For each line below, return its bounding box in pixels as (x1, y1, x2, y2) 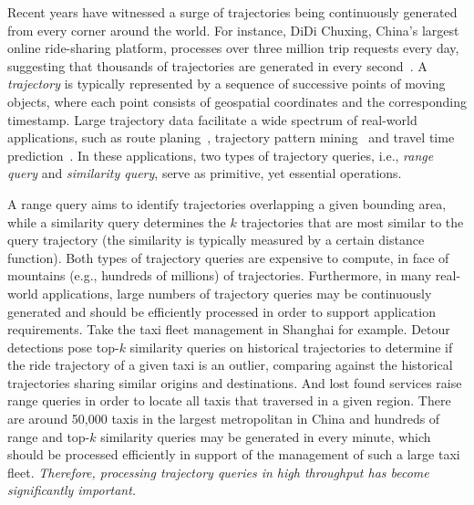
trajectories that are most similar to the (241, 212, 464, 231)
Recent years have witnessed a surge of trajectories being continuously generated (7, 3, 458, 21)
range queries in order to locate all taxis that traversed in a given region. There (7, 391, 451, 410)
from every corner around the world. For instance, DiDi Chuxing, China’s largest (7, 20, 459, 39)
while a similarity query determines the (7, 212, 226, 231)
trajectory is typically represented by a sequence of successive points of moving (7, 74, 446, 93)
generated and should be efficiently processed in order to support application (7, 301, 436, 321)
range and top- (7, 426, 90, 446)
